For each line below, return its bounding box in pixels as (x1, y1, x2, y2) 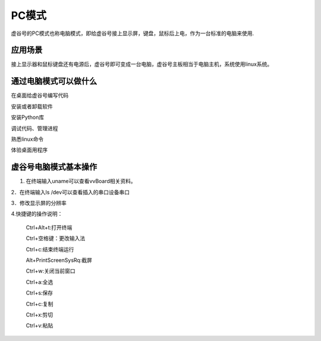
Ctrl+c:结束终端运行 (26, 245, 74, 252)
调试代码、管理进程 (11, 125, 58, 132)
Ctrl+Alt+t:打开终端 (26, 223, 73, 231)
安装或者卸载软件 (11, 103, 53, 110)
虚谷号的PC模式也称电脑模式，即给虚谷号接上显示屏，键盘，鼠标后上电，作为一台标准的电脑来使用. (11, 30, 254, 37)
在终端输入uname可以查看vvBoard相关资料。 (26, 178, 136, 185)
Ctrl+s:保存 (26, 289, 53, 296)
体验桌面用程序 (11, 146, 48, 154)
